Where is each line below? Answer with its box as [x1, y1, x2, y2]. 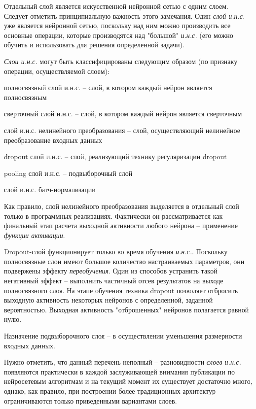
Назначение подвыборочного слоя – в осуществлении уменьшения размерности [4, 331, 242, 341]
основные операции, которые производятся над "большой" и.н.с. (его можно [4, 30, 233, 40]
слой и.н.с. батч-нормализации [4, 184, 96, 195]
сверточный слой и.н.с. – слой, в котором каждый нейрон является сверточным [4, 108, 242, 119]
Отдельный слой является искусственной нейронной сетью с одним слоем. [4, 1, 229, 11]
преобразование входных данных [4, 135, 103, 145]
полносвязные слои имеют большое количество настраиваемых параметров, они [4, 256, 245, 266]
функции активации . [4, 230, 65, 240]
